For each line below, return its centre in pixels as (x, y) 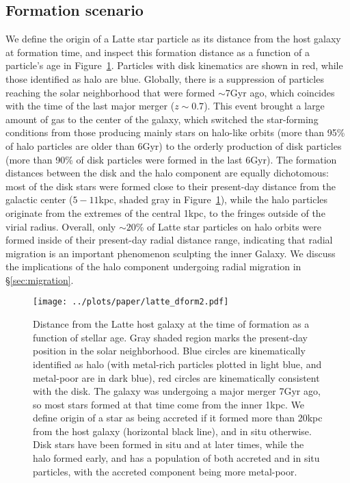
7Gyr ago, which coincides (280, 92)
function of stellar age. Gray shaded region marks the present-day (170, 337)
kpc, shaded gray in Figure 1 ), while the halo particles (213, 199)
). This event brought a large (264, 106)
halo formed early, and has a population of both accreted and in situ (176, 458)
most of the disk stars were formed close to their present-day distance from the (171, 186)
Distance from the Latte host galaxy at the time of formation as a (171, 324)
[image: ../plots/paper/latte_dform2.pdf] (131, 302)
